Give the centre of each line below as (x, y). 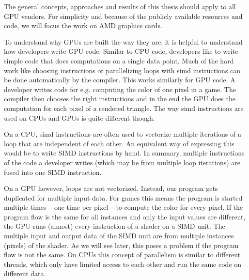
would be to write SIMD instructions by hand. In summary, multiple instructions (124, 153)
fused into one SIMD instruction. (53, 172)
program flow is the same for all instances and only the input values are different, (125, 216)
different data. (25, 273)
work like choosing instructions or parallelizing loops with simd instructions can (122, 70)
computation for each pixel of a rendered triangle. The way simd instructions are (124, 108)
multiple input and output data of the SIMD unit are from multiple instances (119, 236)
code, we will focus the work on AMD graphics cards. (83, 25)
